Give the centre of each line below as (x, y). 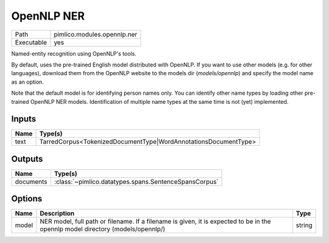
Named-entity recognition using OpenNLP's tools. (74, 53)
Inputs (24, 119)
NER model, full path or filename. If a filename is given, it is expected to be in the (155, 222)
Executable (31, 42)
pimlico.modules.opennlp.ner (96, 34)
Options (27, 199)
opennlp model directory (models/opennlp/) (103, 229)
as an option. (27, 82)
